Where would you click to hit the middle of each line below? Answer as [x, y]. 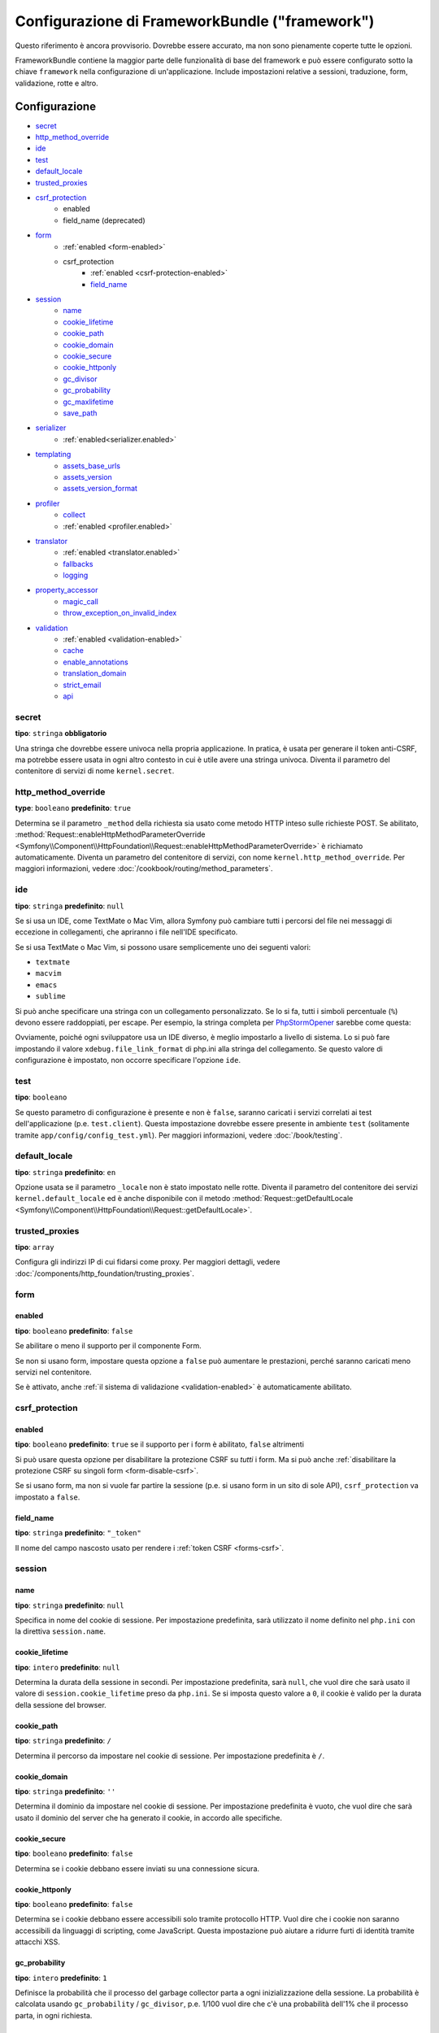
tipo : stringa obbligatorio [61, 734]
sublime [51, 997]
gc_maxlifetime [88, 402]
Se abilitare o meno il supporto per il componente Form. [109, 1346]
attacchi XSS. [37, 1942]
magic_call [81, 601]
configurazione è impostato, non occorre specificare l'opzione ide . [128, 1060]
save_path [80, 413]
